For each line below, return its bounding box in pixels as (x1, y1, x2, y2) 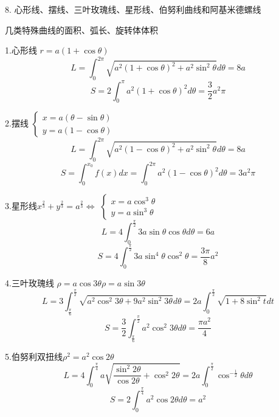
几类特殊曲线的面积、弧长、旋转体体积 (5, 23, 158, 36)
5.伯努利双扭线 (5, 350, 63, 362)
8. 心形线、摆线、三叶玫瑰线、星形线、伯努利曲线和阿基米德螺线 (5, 3, 261, 15)
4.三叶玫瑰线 (5, 277, 54, 289)
